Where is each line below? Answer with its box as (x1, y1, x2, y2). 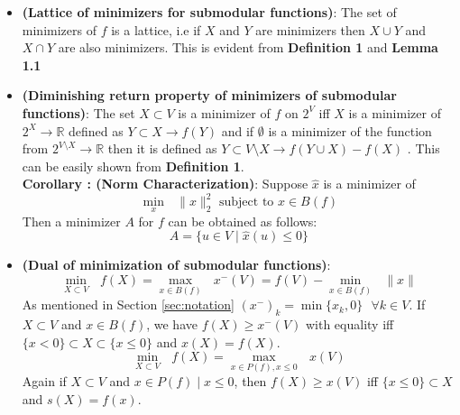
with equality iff (305, 315, 394, 334)
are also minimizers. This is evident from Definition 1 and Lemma (58, 38, 438, 57)
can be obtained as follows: (168, 211, 317, 230)
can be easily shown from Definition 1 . (22, 156, 244, 175)
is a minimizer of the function (268, 121, 432, 140)
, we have (146, 315, 198, 334)
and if (221, 121, 254, 140)
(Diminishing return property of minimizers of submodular (22, 86, 397, 105)
